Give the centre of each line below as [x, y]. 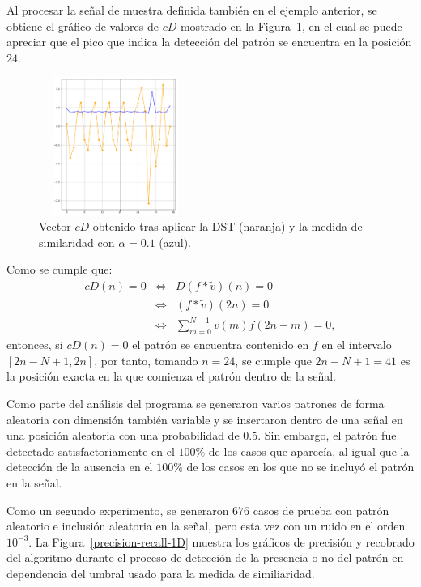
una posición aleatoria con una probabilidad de [123, 435]
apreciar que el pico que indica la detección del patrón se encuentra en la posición [209, 42]
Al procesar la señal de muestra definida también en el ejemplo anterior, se [192, 10]
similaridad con [77, 242]
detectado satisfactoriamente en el [91, 451]
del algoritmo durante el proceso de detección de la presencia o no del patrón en [205, 557]
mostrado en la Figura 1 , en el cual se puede [291, 26]
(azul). [175, 242]
